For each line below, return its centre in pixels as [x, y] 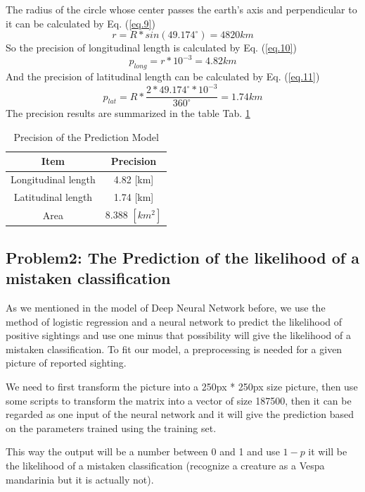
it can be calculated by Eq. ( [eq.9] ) [81, 23]
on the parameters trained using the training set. [111, 428]
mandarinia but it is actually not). [80, 479]
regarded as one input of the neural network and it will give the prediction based [180, 414]
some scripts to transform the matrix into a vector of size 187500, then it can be [179, 400]
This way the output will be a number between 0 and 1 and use [143, 451]
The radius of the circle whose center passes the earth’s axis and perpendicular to [181, 9]
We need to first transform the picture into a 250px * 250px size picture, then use [182, 387]
